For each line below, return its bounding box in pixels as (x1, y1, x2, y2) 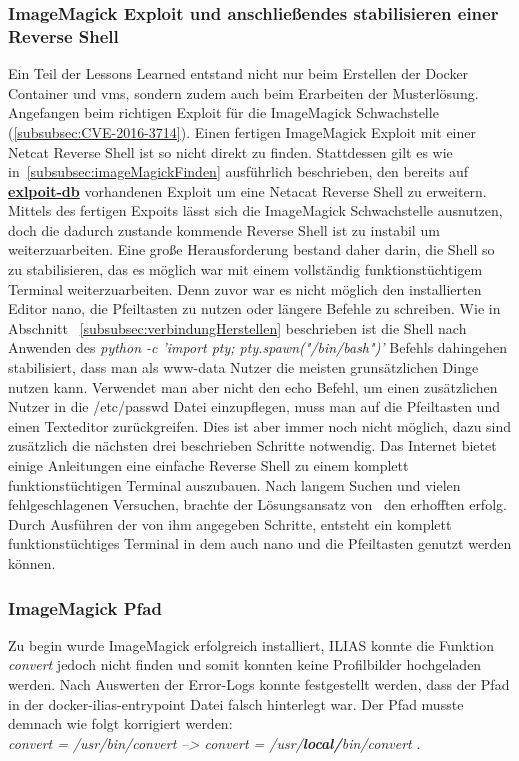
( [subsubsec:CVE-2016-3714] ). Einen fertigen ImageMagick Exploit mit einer (8, 121, 476, 142)
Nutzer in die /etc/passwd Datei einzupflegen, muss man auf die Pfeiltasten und (8, 396, 500, 417)
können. (8, 552, 56, 573)
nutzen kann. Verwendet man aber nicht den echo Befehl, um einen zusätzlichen (8, 376, 498, 397)
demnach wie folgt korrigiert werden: (8, 713, 233, 734)
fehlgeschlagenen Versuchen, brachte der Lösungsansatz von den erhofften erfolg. (8, 494, 507, 515)
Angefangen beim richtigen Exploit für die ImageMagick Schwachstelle (8, 102, 439, 123)
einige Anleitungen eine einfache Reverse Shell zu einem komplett (8, 455, 409, 476)
